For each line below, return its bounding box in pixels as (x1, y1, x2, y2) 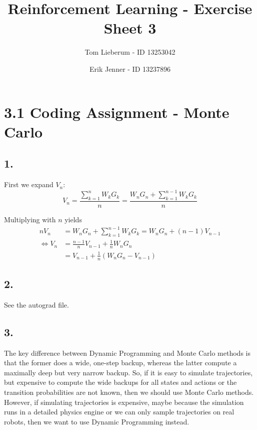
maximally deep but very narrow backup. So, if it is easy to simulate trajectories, (4, 367, 253, 377)
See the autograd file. (4, 299, 69, 310)
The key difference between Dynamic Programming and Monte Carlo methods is (4, 347, 250, 358)
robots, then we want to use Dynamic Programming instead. (4, 416, 189, 426)
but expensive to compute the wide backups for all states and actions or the (4, 377, 237, 387)
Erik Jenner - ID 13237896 (89, 63, 171, 74)
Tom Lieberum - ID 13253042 (84, 47, 175, 57)
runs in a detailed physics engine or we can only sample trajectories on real (4, 406, 234, 417)
